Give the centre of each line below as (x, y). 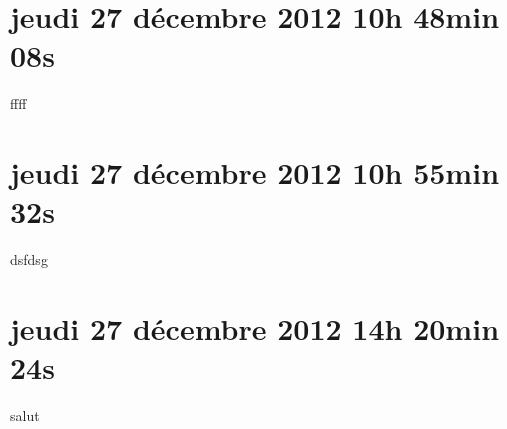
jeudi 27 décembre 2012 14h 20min (255, 328)
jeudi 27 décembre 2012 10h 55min (255, 172)
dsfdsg (29, 259)
